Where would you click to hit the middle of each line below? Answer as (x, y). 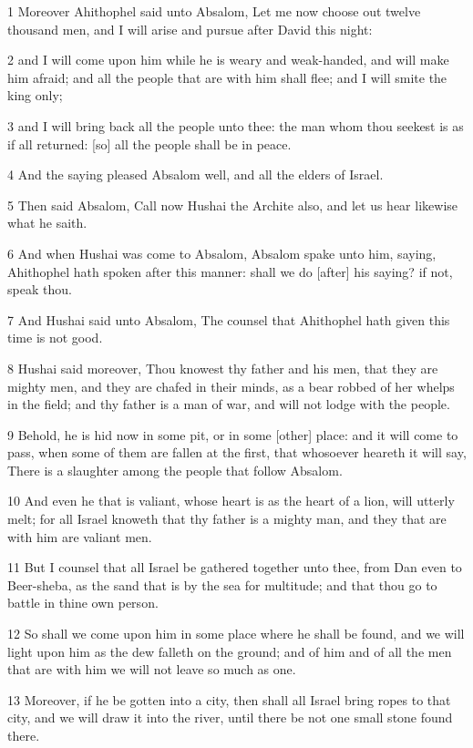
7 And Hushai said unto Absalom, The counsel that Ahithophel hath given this (229, 319)
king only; (35, 95)
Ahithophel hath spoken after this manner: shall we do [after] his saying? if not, (230, 271)
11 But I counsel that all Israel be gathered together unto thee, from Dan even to (235, 567)
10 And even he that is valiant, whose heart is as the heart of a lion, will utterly (231, 501)
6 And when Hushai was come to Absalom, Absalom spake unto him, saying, (222, 253)
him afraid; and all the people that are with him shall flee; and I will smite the (227, 77)
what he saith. (47, 223)
